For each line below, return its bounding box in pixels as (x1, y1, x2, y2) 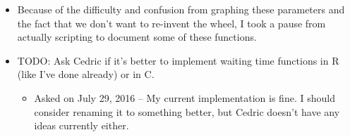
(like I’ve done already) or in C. (17, 67, 155, 81)
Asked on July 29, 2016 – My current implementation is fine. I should (34, 90, 335, 105)
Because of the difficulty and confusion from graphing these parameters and (17, 2, 345, 16)
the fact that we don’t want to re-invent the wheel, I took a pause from (17, 15, 326, 30)
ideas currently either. (34, 118, 129, 133)
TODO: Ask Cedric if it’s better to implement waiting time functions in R (17, 53, 339, 67)
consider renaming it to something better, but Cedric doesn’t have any (34, 104, 340, 119)
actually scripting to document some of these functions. (17, 30, 257, 44)
